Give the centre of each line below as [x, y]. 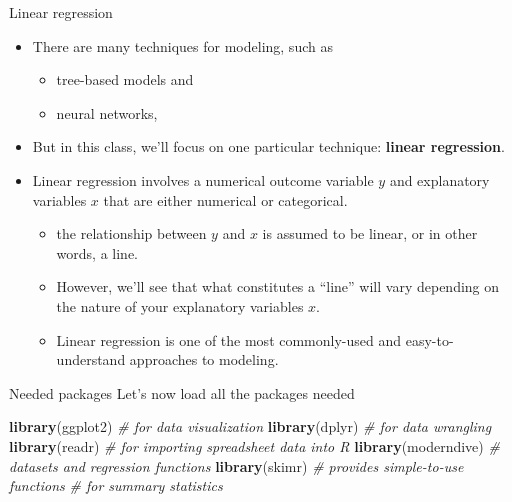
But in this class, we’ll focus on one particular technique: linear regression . [268, 146]
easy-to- [429, 339]
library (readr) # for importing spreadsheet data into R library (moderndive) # [254, 445]
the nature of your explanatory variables [180, 305]
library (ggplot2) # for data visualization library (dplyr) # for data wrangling [250, 426]
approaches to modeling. [204, 359]
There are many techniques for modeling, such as [182, 45]
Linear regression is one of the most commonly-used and [229, 339]
